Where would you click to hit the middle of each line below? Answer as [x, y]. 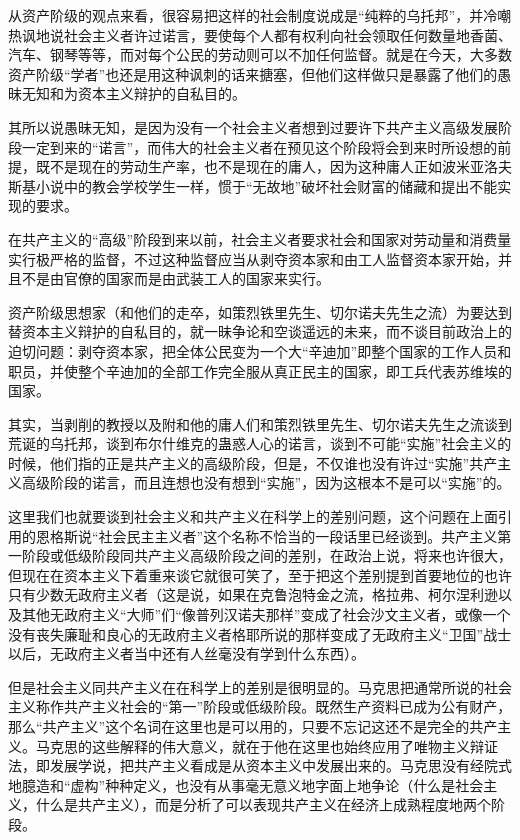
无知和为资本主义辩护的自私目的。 [133, 93]
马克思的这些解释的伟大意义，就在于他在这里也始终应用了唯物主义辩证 [266, 745]
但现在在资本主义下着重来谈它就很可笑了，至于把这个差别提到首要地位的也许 [260, 574]
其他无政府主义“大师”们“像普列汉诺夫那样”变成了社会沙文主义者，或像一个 [266, 614]
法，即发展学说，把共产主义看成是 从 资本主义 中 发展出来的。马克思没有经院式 [260, 765]
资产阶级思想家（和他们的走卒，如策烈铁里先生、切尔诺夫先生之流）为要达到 [260, 311]
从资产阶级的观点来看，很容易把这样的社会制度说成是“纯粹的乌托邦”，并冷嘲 [260, 15]
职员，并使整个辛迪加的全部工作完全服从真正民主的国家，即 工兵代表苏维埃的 [260, 370]
